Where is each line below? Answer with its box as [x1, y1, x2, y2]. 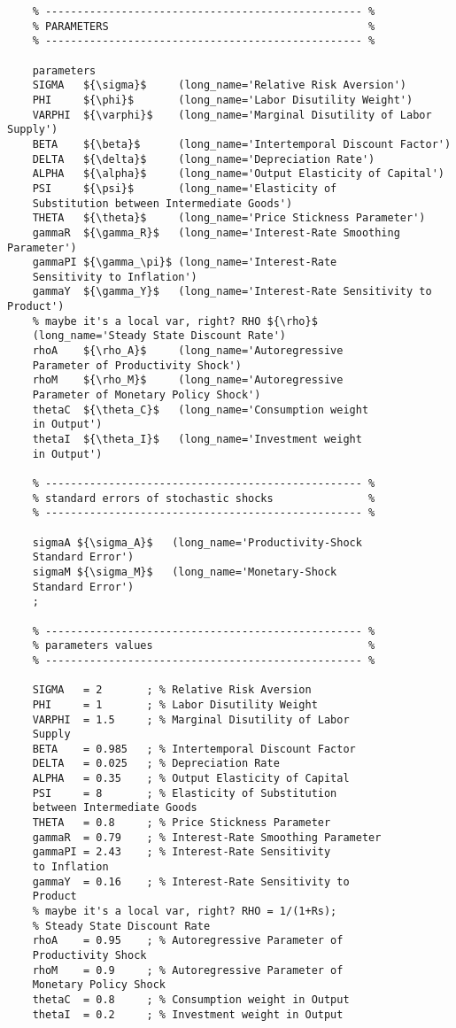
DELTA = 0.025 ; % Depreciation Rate [32, 757, 280, 770]
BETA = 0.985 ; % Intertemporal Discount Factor [32, 742, 356, 755]
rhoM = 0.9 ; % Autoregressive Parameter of [32, 963, 344, 977]
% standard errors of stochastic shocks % [32, 491, 375, 505]
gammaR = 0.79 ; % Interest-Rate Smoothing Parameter [32, 831, 382, 844]
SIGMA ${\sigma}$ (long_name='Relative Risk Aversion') [32, 79, 407, 92]
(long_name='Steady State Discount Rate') [32, 329, 286, 343]
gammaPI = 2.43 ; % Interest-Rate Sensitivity [32, 846, 331, 859]
